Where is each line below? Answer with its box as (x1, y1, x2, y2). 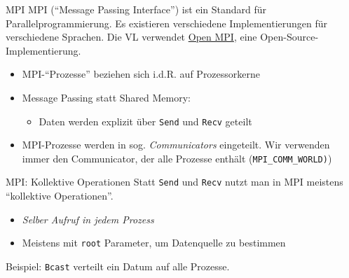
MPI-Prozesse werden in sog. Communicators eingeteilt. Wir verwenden (22, 137, 330, 152)
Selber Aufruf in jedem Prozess (22, 211, 154, 226)
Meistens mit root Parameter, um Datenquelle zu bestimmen (22, 235, 286, 250)
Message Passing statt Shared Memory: (22, 90, 191, 104)
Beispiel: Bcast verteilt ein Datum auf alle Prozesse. (6, 258, 230, 273)
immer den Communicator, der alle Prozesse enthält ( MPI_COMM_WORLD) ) (22, 151, 332, 165)
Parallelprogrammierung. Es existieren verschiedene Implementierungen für (6, 15, 328, 30)
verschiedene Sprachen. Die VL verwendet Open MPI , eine (6, 29, 257, 44)
